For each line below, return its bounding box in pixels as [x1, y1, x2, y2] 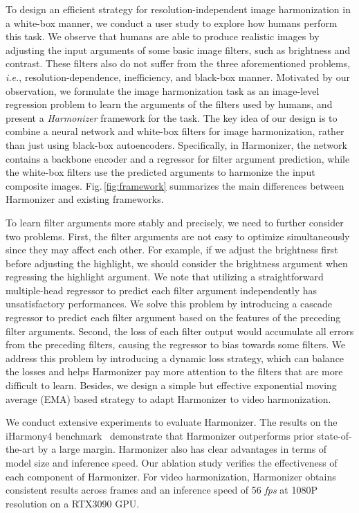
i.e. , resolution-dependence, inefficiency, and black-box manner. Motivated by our [6, 69, 350, 84]
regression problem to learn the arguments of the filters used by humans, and [6, 97, 333, 111]
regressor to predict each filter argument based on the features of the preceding [6, 310, 341, 325]
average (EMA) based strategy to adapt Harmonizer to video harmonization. [6, 391, 331, 406]
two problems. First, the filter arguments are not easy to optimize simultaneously [6, 228, 350, 243]
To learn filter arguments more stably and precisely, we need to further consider [6, 215, 344, 229]
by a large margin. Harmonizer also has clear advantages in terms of [37, 442, 327, 456]
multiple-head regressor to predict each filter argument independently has [6, 282, 317, 297]
